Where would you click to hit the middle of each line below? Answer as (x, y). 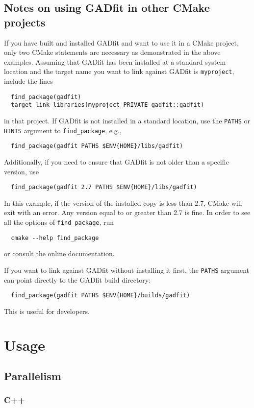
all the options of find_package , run (59, 222)
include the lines (28, 81)
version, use (21, 171)
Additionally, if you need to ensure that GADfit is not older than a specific (116, 161)
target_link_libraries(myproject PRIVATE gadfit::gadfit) (108, 105)
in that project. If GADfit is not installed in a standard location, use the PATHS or (127, 120)
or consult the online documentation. (59, 253)
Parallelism (33, 376)
